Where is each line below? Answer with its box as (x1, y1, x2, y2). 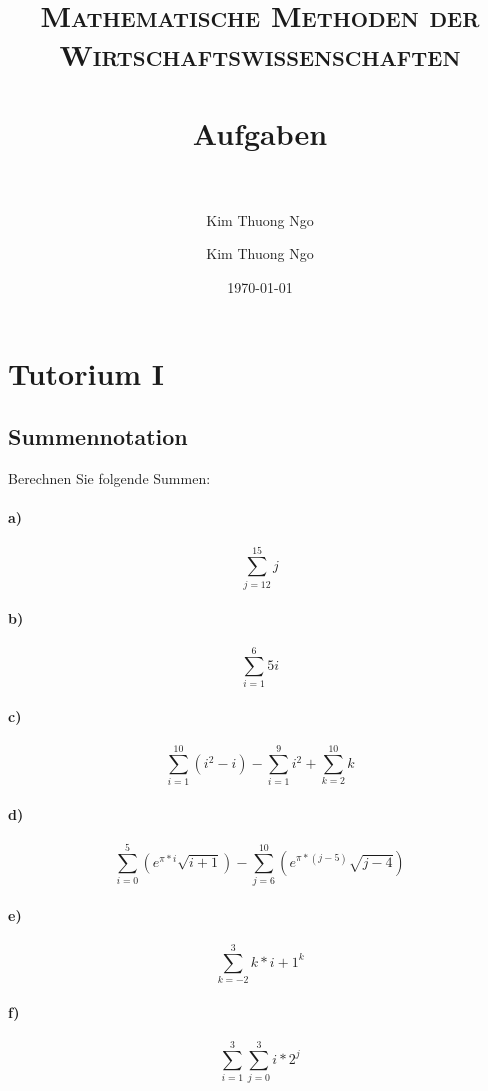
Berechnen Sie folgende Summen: (8, 468, 211, 489)
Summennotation (8, 421, 188, 452)
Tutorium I (8, 352, 165, 393)
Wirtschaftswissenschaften (59, 34, 461, 75)
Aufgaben (192, 112, 328, 153)
